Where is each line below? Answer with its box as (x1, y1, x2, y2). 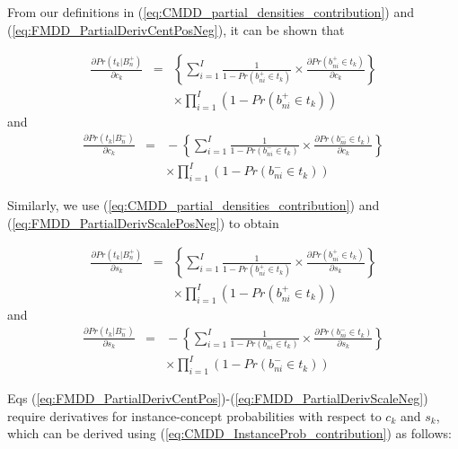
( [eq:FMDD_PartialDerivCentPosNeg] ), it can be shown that (7, 20, 345, 39)
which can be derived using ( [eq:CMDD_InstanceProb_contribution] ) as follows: (7, 424, 452, 443)
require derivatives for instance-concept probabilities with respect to (7, 406, 382, 425)
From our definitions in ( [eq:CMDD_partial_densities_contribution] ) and (7, 3, 414, 21)
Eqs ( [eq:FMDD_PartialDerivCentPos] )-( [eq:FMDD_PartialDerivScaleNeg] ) (7, 389, 428, 408)
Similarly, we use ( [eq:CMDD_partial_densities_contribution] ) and (7, 196, 380, 215)
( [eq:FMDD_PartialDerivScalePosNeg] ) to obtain (7, 213, 279, 232)
